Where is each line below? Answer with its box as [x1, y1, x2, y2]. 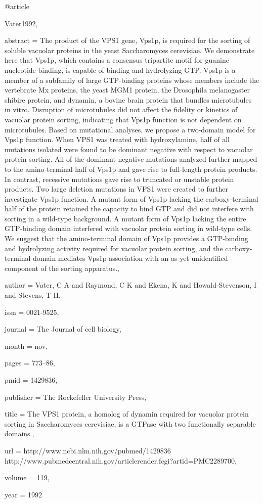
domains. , [5, 428, 34, 439]
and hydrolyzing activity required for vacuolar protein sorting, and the [5, 243, 223, 253]
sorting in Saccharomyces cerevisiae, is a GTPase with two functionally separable [5, 418, 256, 429]
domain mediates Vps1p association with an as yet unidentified [33, 253, 228, 263]
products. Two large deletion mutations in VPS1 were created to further [5, 184, 228, 194]
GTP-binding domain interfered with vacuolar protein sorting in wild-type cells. [5, 223, 252, 234]
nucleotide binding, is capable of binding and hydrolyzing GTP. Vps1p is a [5, 64, 236, 75]
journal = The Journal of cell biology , [5, 324, 121, 334]
